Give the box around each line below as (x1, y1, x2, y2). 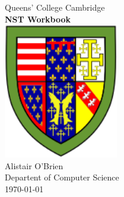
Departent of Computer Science (5, 171, 119, 183)
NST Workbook (5, 12, 71, 25)
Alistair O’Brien (5, 159, 63, 172)
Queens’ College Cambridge (5, 1, 105, 13)
